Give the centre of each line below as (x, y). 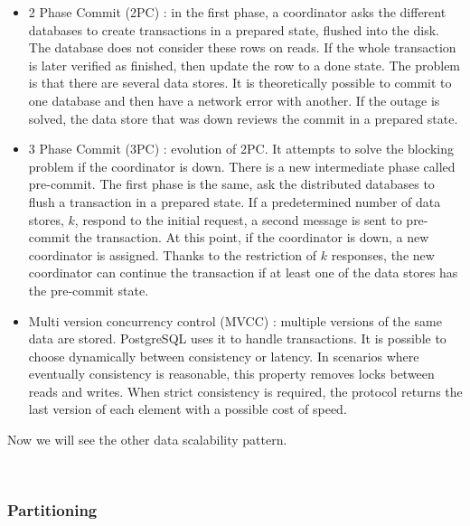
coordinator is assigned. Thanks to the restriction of (173, 254)
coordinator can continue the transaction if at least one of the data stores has (243, 272)
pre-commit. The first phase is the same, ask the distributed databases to (231, 184)
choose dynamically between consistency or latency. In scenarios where (224, 356)
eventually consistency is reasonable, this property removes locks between (231, 374)
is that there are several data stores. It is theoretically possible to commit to (240, 83)
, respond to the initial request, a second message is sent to (238, 219)
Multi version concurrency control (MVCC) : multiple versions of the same (235, 320)
